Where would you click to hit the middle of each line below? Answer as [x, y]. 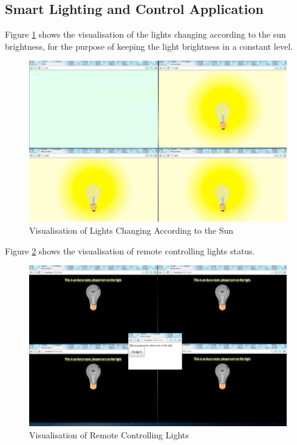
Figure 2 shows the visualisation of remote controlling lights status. [130, 250]
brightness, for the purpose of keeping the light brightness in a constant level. [149, 46]
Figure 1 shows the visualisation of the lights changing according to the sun [145, 34]
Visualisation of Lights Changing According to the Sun [131, 230]
